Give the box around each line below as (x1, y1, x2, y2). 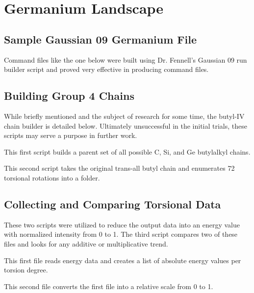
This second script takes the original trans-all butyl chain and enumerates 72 (4, 163, 235, 173)
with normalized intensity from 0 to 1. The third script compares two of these (4, 229, 238, 239)
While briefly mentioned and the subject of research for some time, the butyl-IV (4, 111, 245, 121)
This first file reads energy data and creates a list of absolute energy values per (4, 255, 241, 265)
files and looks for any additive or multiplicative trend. (4, 238, 168, 248)
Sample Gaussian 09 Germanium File (4, 31, 197, 46)
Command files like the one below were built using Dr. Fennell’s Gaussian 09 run (4, 54, 247, 65)
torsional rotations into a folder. (4, 172, 100, 182)
